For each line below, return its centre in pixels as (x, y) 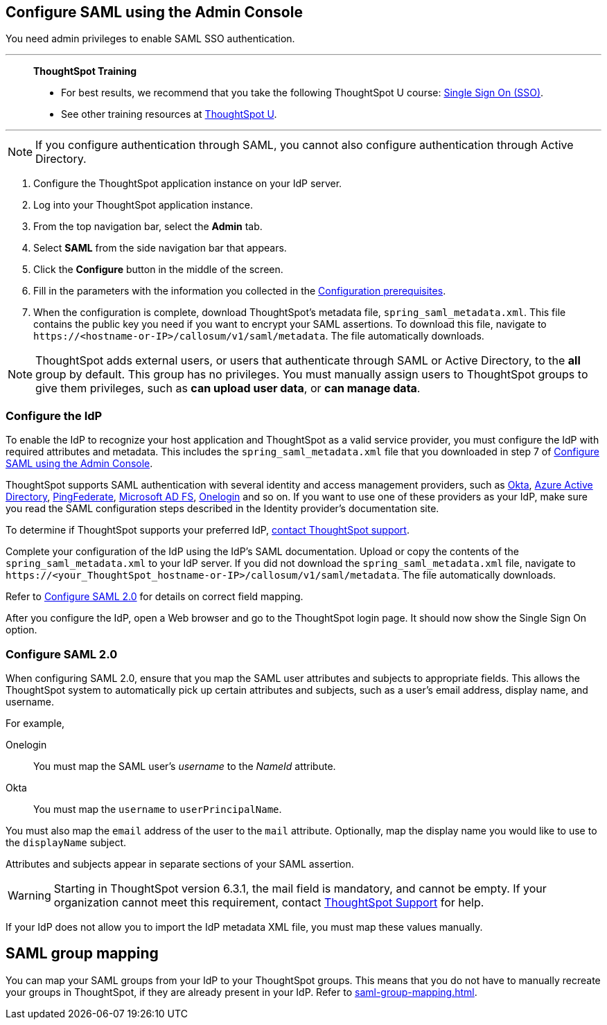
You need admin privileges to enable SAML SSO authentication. (150, 39)
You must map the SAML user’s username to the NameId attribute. (185, 766)
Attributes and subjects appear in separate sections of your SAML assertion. (180, 864)
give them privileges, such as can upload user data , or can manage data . (228, 388)
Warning (29, 895)
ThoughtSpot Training (85, 71)
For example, (35, 723)
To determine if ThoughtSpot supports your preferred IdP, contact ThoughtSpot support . (208, 530)
